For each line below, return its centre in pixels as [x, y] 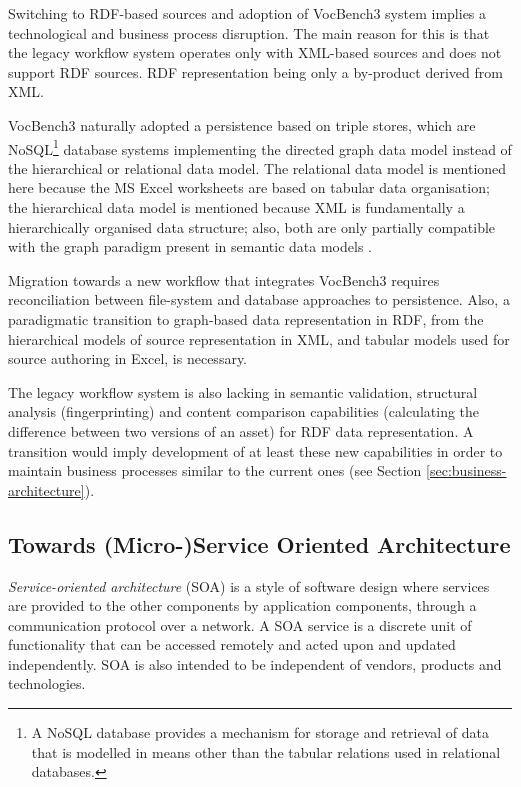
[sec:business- [466, 470]
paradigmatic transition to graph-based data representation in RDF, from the [246, 318]
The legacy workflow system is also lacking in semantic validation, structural [243, 391]
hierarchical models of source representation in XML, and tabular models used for [259, 338]
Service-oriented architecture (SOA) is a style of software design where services [249, 585]
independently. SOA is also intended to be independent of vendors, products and [255, 663]
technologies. [47, 683]
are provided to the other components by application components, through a [242, 605]
